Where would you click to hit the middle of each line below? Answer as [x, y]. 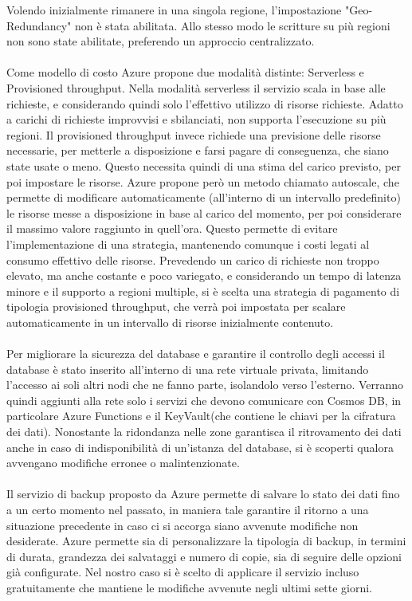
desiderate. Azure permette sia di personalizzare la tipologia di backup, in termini [206, 541]
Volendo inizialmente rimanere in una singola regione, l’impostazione [174, 10]
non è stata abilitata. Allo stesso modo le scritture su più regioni [232, 25]
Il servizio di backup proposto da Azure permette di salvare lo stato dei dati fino [203, 494]
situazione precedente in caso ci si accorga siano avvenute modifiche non [182, 525]
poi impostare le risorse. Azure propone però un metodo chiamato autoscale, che [203, 181]
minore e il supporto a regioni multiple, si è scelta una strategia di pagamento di [203, 291]
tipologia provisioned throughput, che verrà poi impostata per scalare [176, 306]
